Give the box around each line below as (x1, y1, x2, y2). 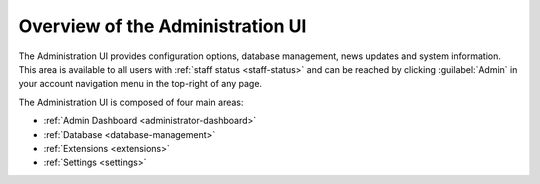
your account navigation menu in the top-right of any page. (18, 78, 263, 90)
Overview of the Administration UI (18, 15, 307, 37)
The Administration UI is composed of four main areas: (18, 96, 244, 108)
